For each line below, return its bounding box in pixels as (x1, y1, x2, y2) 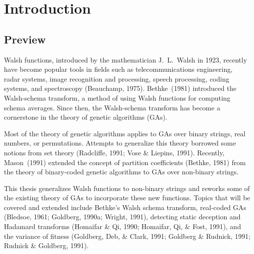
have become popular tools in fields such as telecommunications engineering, (4, 64, 233, 74)
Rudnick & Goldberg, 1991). (4, 240, 89, 251)
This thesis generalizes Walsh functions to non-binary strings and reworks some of (4, 183, 250, 193)
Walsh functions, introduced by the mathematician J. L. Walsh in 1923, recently (4, 54, 247, 64)
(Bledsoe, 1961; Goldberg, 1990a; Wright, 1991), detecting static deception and (4, 212, 241, 222)
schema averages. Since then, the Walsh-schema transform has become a (4, 102, 220, 112)
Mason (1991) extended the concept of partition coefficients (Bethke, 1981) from (4, 157, 246, 167)
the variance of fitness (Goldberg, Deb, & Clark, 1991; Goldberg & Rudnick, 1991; (4, 231, 251, 241)
